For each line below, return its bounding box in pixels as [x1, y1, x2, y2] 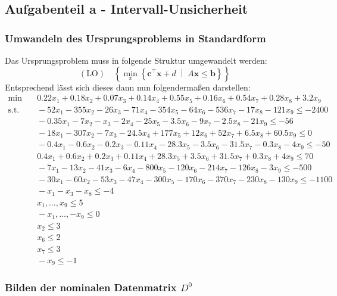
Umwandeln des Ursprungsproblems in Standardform [5, 30, 266, 45]
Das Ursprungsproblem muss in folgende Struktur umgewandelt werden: [5, 54, 267, 66]
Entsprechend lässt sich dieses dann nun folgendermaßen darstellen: [5, 80, 251, 93]
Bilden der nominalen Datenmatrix [5, 280, 177, 295]
